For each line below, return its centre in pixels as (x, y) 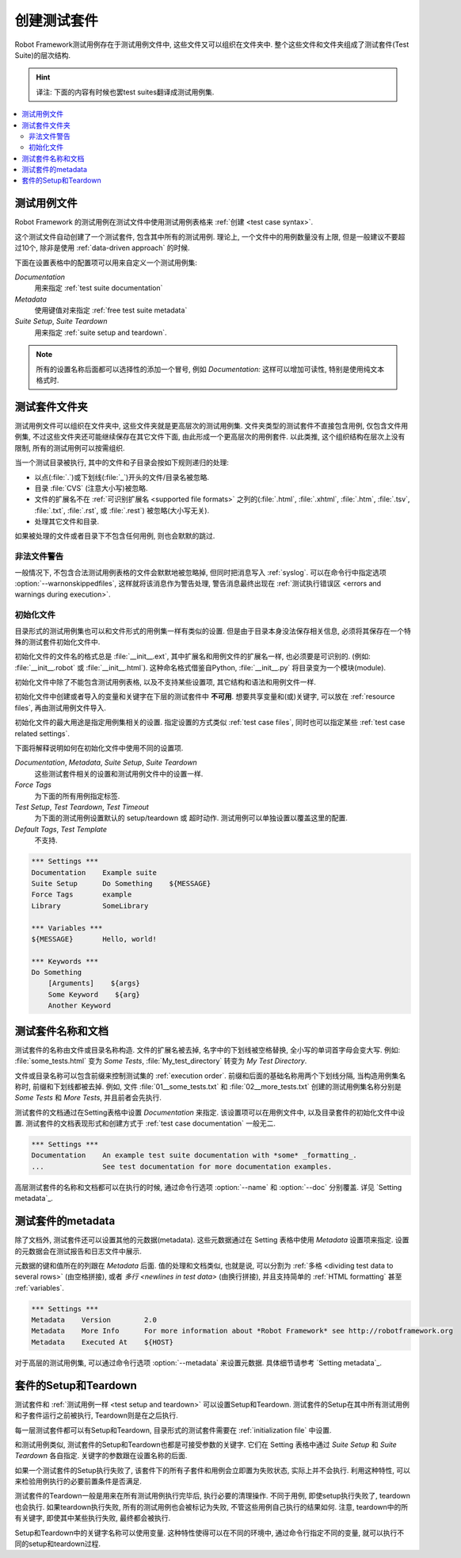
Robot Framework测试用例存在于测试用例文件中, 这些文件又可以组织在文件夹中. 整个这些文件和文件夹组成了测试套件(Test (212, 44)
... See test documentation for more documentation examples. (182, 1167)
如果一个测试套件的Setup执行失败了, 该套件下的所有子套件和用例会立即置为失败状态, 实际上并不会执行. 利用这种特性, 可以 (213, 1470)
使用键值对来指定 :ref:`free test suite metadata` (111, 310)
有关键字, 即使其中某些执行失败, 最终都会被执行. (92, 1518)
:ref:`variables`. (40, 1287)
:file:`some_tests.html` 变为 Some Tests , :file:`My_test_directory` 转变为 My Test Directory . (161, 1061)
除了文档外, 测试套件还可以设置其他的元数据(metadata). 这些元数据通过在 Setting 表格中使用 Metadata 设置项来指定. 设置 (212, 1240)
